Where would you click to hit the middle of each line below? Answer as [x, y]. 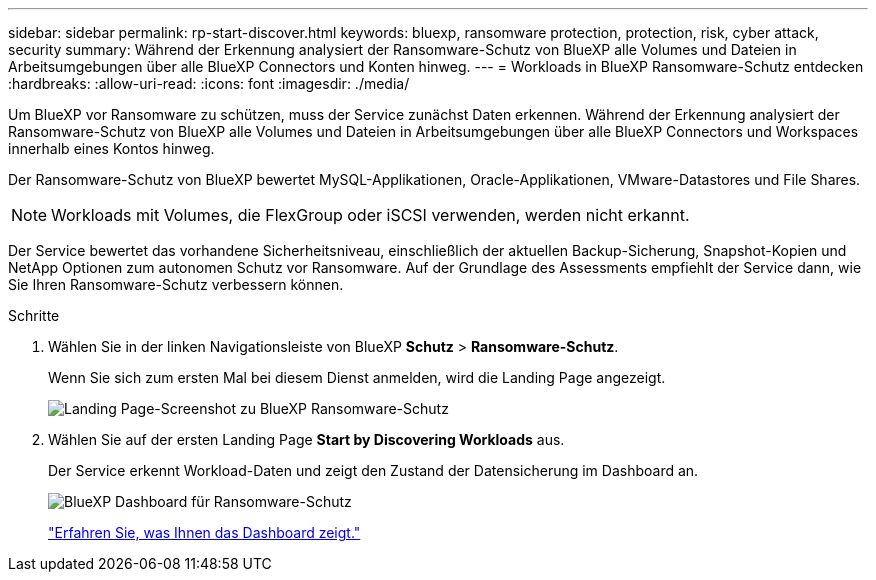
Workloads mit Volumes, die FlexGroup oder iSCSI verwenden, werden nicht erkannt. [370, 215]
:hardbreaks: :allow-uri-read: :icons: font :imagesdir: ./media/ [209, 83]
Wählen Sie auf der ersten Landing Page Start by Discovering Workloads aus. [306, 439]
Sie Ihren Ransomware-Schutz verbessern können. [176, 284]
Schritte [34, 315]
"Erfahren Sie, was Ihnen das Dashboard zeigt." [204, 532]
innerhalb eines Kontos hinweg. [111, 148]
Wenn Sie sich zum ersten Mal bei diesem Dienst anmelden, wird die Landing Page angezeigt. [357, 377]
